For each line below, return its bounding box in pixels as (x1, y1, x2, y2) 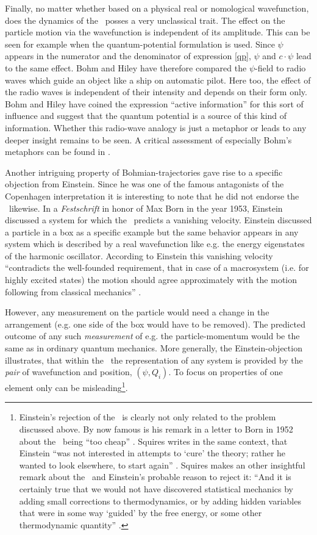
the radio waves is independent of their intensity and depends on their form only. (5, 85, 307, 98)
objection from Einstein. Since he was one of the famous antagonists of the (5, 178, 284, 190)
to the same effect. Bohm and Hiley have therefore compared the (5, 61, 247, 74)
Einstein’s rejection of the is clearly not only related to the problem (19, 411, 276, 423)
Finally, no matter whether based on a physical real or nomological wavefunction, (5, 2, 309, 14)
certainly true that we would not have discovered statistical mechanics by (19, 483, 293, 495)
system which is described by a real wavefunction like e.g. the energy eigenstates (5, 237, 305, 250)
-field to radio (255, 61, 306, 74)
